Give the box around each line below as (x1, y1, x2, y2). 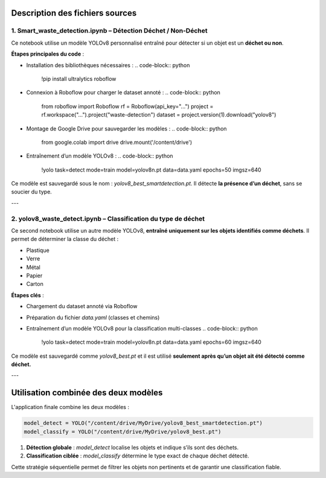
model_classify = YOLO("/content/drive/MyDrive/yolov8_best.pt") (24, 428, 222, 435)
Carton (26, 280, 43, 288)
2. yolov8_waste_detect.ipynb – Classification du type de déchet (11, 215, 205, 223)
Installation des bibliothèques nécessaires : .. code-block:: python (26, 61, 190, 69)
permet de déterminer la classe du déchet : (11, 236, 119, 243)
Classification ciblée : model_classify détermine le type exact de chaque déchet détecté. (26, 452, 249, 459)
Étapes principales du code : (11, 50, 85, 57)
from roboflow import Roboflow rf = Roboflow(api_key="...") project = (41, 103, 214, 110)
